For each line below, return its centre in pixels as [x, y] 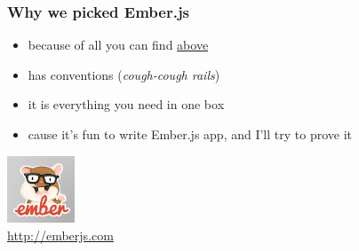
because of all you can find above [118, 45]
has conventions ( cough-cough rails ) [124, 74]
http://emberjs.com [60, 235]
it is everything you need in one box [126, 104]
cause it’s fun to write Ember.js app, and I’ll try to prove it [190, 134]
